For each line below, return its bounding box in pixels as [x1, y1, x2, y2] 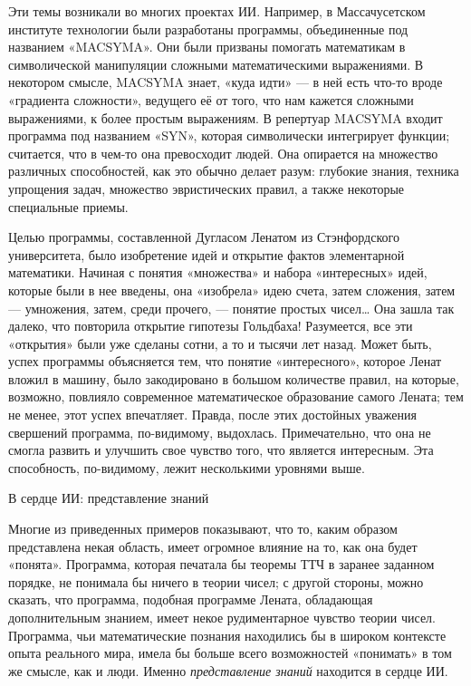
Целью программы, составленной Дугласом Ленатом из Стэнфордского [8, 227, 399, 246]
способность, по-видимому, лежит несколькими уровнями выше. [8, 458, 365, 477]
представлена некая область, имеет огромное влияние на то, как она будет [8, 536, 418, 556]
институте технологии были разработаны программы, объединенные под [8, 19, 409, 38]
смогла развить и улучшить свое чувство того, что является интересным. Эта [8, 440, 434, 459]
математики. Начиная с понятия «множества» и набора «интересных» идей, [8, 263, 428, 282]
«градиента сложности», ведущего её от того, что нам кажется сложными [8, 90, 414, 109]
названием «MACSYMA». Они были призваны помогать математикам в [8, 37, 406, 56]
